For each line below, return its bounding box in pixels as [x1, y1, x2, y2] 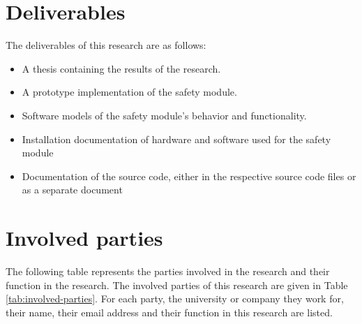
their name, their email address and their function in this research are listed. [6, 304, 333, 319]
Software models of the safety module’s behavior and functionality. [22, 108, 307, 122]
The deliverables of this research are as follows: [6, 38, 206, 52]
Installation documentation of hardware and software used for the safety [22, 131, 331, 146]
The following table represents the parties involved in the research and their [6, 264, 330, 278]
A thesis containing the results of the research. [22, 61, 221, 75]
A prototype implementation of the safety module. [22, 84, 237, 99]
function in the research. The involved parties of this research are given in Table [6, 277, 348, 292]
